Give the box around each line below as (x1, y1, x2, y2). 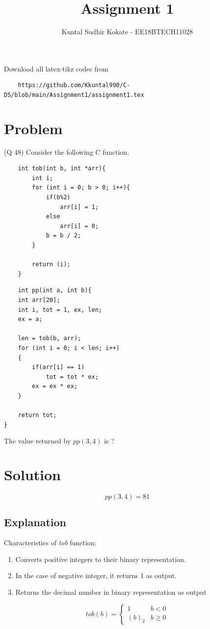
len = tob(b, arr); (18, 335, 81, 342)
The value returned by (4, 436, 71, 446)
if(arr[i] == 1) (32, 364, 85, 371)
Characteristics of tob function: (4, 537, 96, 548)
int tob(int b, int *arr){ (18, 165, 106, 172)
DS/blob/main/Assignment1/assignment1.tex (4, 91, 144, 98)
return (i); (32, 261, 71, 268)
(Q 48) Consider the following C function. (4, 146, 129, 157)
